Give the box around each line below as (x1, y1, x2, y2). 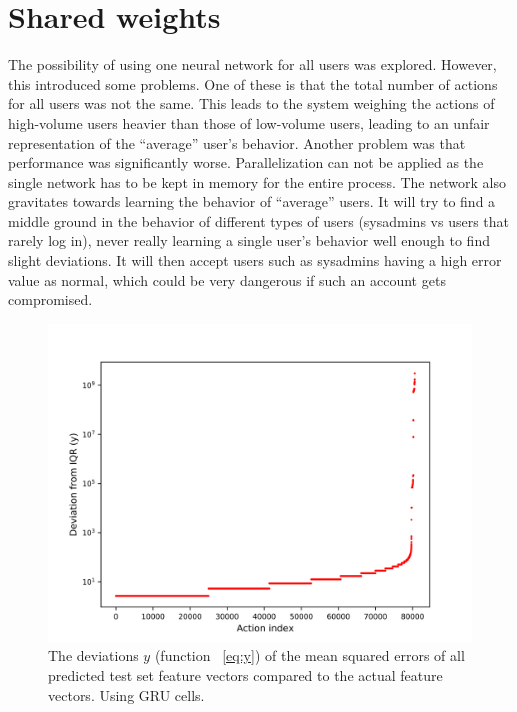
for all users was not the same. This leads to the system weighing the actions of (8, 93, 495, 114)
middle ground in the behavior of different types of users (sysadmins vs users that (8, 210, 510, 231)
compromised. (8, 289, 93, 310)
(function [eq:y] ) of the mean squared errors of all (154, 645, 465, 666)
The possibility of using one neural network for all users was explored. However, (8, 54, 497, 75)
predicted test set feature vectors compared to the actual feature (48, 665, 443, 686)
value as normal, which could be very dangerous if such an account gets (8, 269, 446, 290)
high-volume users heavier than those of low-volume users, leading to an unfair (8, 112, 490, 133)
